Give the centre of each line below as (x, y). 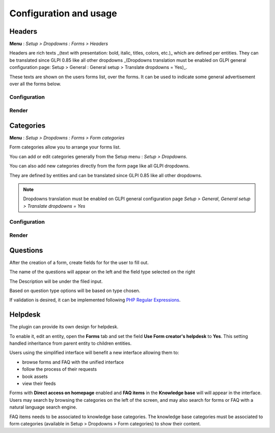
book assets (35, 376)
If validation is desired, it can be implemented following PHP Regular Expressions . (95, 300)
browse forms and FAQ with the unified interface (73, 362)
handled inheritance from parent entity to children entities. (71, 343)
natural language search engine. (43, 407)
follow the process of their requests (59, 369)
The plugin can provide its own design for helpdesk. (64, 327)
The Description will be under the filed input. (56, 281)
